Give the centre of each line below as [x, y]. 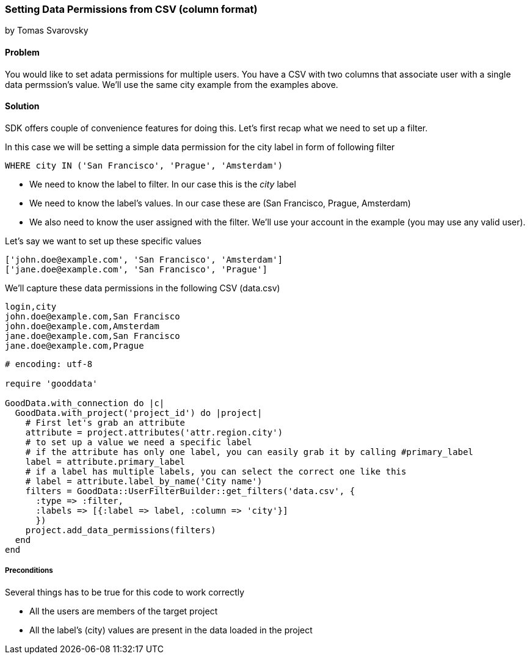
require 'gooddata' [51, 383]
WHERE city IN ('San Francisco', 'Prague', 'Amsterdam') [144, 165]
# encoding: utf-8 [49, 364]
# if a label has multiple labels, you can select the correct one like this [216, 471]
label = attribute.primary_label [105, 461]
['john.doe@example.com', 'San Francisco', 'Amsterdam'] [144, 259]
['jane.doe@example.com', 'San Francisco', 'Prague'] [136, 269]
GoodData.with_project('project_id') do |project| [139, 413]
